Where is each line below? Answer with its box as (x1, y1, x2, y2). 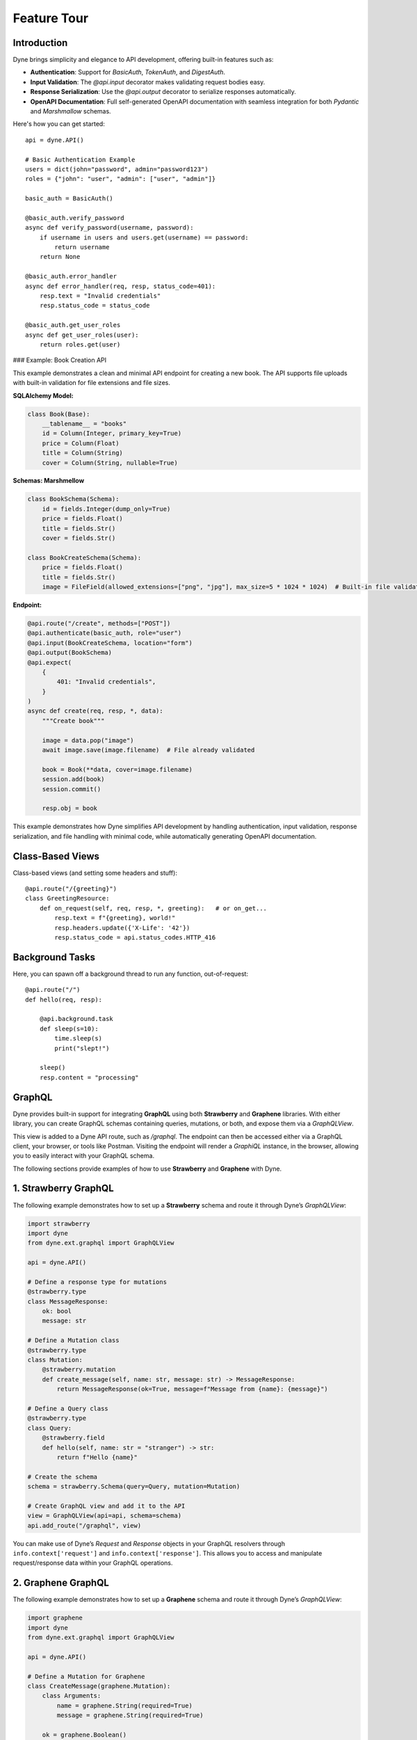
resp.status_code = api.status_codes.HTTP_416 (54, 933, 216, 941)
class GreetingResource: (25, 894, 110, 903)
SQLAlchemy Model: (13, 391, 74, 400)
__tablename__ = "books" (42, 420, 127, 427)
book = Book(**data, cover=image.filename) (42, 766, 193, 773)
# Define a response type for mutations (27, 1278, 167, 1286)
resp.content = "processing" (39, 1073, 139, 1082)
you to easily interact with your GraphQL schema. (13, 1152, 155, 1160)
